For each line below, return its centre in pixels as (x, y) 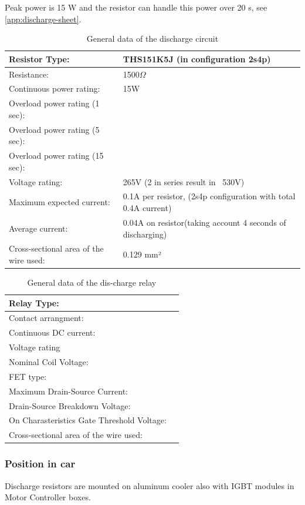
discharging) (145, 234)
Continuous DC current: (52, 332)
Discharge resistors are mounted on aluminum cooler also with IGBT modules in (150, 485)
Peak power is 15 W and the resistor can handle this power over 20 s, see (136, 7)
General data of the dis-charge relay (92, 282)
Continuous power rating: (55, 88)
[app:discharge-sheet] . (43, 19)
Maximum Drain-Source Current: (68, 391)
